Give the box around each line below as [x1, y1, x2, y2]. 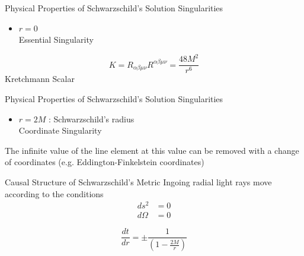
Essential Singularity [18, 33, 94, 46]
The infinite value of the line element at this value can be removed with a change [5, 144, 299, 156]
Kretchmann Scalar [5, 72, 75, 85]
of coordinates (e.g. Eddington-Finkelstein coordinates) [5, 156, 204, 168]
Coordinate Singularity [18, 124, 102, 137]
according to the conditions [5, 187, 104, 200]
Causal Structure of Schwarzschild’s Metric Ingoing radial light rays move [5, 175, 272, 188]
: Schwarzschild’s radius [49, 112, 135, 125]
